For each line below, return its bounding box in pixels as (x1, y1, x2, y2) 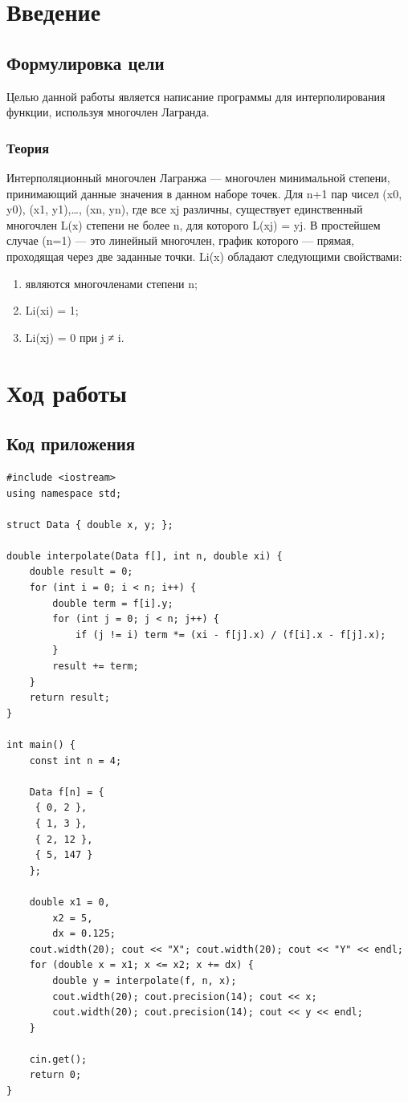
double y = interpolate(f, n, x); (52, 974, 237, 986)
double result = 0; (29, 566, 133, 578)
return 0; (29, 1069, 82, 1081)
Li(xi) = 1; (25, 302, 79, 319)
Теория (6, 137, 50, 157)
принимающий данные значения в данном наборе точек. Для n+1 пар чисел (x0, (6, 185, 402, 201)
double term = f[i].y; (52, 597, 173, 609)
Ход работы (6, 376, 127, 409)
